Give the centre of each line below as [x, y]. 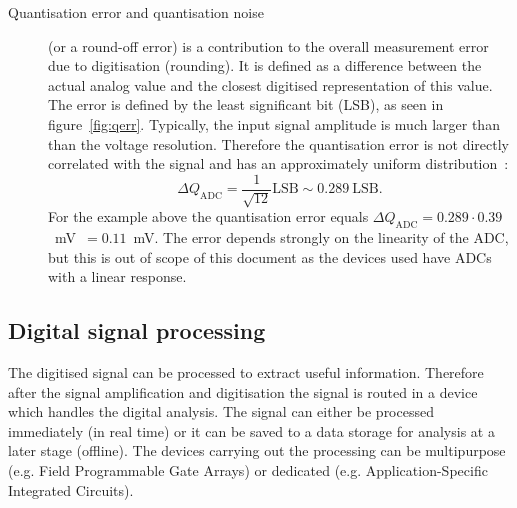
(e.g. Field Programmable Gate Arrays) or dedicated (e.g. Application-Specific [248, 469]
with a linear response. [117, 276]
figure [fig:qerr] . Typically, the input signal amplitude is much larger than [274, 123]
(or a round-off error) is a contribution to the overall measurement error [268, 45]
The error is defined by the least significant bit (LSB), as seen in [246, 104]
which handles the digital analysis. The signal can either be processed [221, 411]
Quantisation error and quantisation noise [136, 12]
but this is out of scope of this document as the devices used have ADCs [270, 256]
